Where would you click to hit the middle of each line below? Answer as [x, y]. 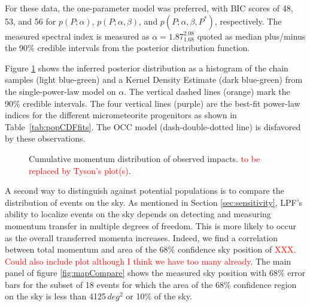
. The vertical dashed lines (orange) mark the [207, 91]
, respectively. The [248, 21]
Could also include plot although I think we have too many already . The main [148, 261]
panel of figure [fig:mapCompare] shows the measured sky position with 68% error [155, 273]
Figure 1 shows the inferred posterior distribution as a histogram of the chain [147, 67]
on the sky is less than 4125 [56, 296]
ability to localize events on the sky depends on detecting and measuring [138, 214]
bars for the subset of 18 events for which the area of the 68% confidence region [151, 284]
